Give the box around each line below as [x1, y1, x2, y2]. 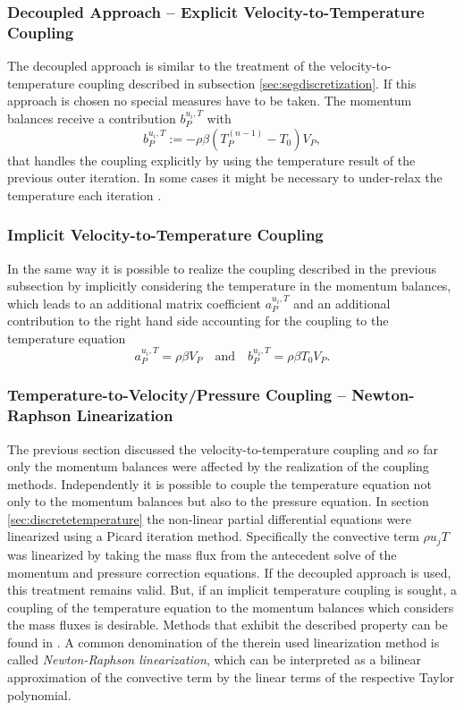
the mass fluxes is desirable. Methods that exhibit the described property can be [7, 615, 448, 634]
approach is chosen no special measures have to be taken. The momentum [7, 91, 412, 110]
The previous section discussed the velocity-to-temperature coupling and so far [7, 439, 439, 458]
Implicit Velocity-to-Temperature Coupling [7, 224, 324, 246]
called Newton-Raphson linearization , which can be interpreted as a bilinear [7, 650, 422, 669]
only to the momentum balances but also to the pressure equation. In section [7, 492, 429, 511]
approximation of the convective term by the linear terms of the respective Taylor [7, 668, 455, 687]
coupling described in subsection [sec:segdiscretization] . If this [78, 73, 417, 92]
